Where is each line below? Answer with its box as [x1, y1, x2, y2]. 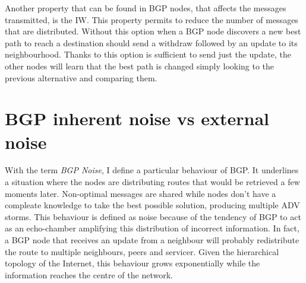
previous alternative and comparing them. [5, 71, 157, 84]
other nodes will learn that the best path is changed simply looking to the [5, 59, 275, 72]
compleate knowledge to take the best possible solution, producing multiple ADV [5, 199, 300, 211]
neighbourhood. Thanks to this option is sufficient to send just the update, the [5, 48, 291, 61]
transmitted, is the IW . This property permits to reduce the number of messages [5, 13, 298, 26]
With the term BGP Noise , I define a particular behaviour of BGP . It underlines [5, 164, 299, 176]
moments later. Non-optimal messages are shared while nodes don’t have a [5, 187, 276, 199]
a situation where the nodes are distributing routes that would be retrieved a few [5, 176, 300, 188]
